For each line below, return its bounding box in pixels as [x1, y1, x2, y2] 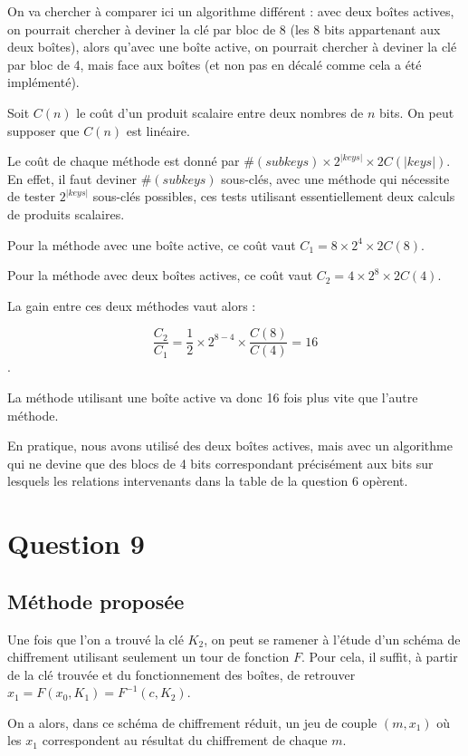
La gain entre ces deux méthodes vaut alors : [7, 296, 256, 315]
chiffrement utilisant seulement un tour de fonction [7, 647, 290, 666]
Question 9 [7, 525, 145, 562]
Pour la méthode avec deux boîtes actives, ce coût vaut [7, 266, 313, 285]
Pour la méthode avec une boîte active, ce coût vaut [7, 235, 296, 254]
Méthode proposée [7, 586, 185, 615]
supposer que [7, 121, 80, 140]
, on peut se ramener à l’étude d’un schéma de [204, 629, 461, 648]
